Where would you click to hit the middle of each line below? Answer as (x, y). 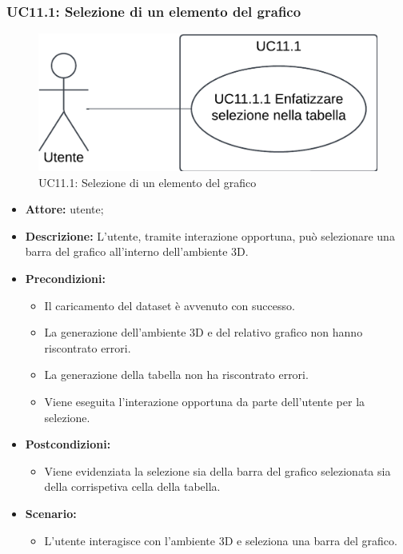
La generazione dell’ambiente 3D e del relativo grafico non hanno (203, 332)
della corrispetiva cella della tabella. (132, 486)
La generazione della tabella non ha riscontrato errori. (176, 375)
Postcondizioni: (68, 444)
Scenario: (51, 513)
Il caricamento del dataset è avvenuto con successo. (170, 305)
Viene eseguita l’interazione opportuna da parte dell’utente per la (205, 401)
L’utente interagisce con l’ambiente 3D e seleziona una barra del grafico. (221, 540)
